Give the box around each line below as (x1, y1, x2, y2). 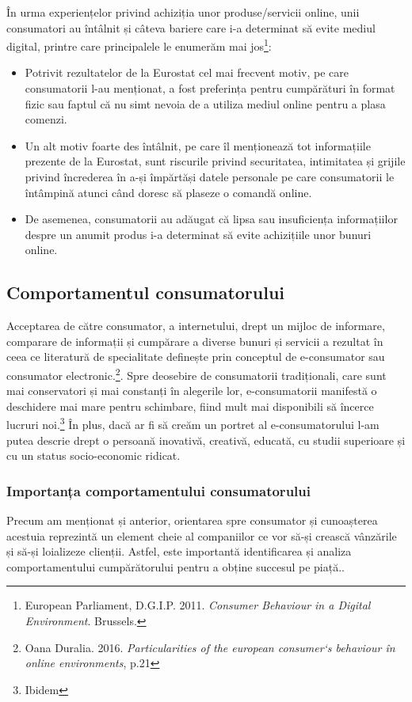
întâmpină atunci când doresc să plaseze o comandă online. (25, 184, 312, 200)
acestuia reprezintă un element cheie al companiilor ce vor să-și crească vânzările (6, 527, 397, 544)
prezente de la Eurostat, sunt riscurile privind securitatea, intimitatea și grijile (25, 153, 406, 169)
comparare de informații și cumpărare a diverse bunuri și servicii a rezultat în (6, 332, 383, 349)
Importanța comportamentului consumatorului (6, 480, 311, 500)
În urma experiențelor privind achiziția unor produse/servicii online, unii (6, 4, 360, 20)
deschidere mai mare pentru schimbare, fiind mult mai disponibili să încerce (6, 397, 374, 414)
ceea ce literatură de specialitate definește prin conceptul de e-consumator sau (6, 348, 385, 365)
